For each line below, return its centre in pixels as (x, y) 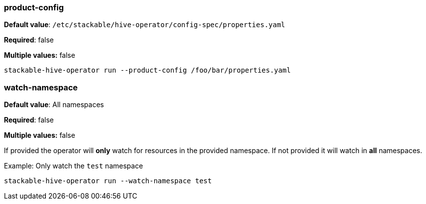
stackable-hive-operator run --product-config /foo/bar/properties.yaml (147, 70)
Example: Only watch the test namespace (73, 166)
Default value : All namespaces (54, 105)
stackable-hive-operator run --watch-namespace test (108, 181)
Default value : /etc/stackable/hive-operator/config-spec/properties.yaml (145, 25)
